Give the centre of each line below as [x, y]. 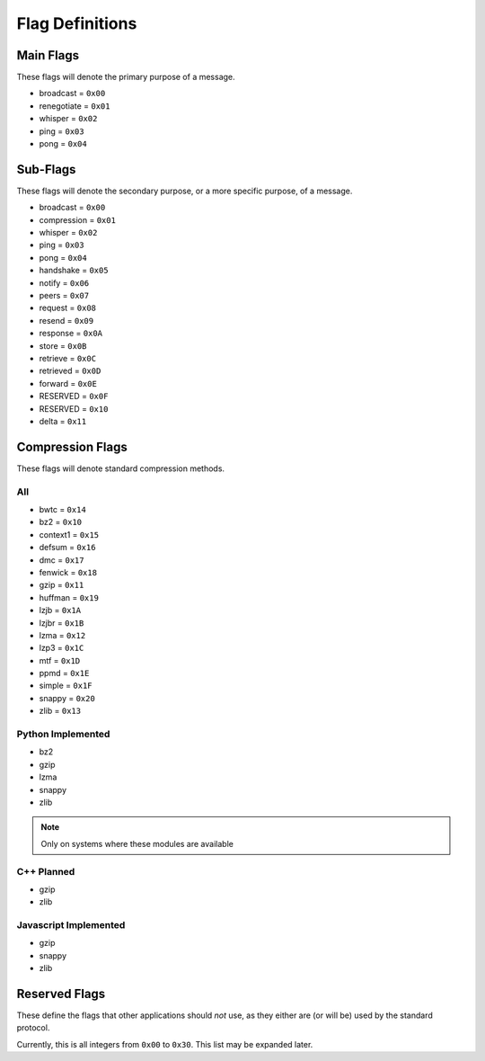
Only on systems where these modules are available [137, 843]
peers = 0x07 [64, 296]
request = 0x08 [68, 308]
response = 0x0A [71, 334]
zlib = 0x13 [60, 711]
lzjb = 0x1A [60, 611]
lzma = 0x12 [62, 635]
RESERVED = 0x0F [74, 397]
